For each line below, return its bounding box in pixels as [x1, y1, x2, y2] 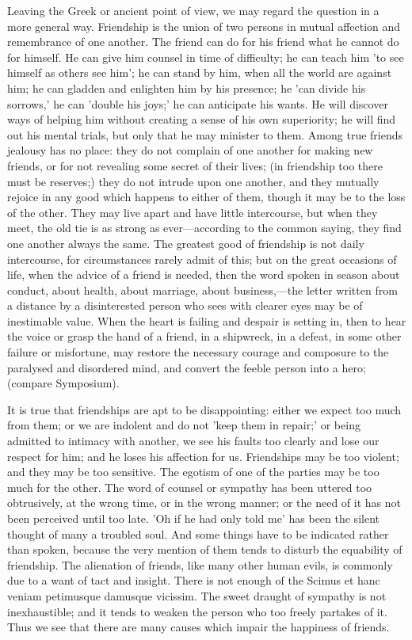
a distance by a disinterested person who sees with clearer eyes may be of [7, 297, 363, 314]
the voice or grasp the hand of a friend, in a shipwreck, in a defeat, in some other [7, 328, 402, 345]
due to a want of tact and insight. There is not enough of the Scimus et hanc [7, 572, 380, 589]
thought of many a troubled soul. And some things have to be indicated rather [7, 525, 389, 542]
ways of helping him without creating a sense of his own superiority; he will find [7, 111, 396, 128]
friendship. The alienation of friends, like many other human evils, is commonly [7, 556, 393, 573]
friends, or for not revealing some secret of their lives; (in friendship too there [7, 157, 383, 173]
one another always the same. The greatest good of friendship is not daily [7, 234, 364, 251]
